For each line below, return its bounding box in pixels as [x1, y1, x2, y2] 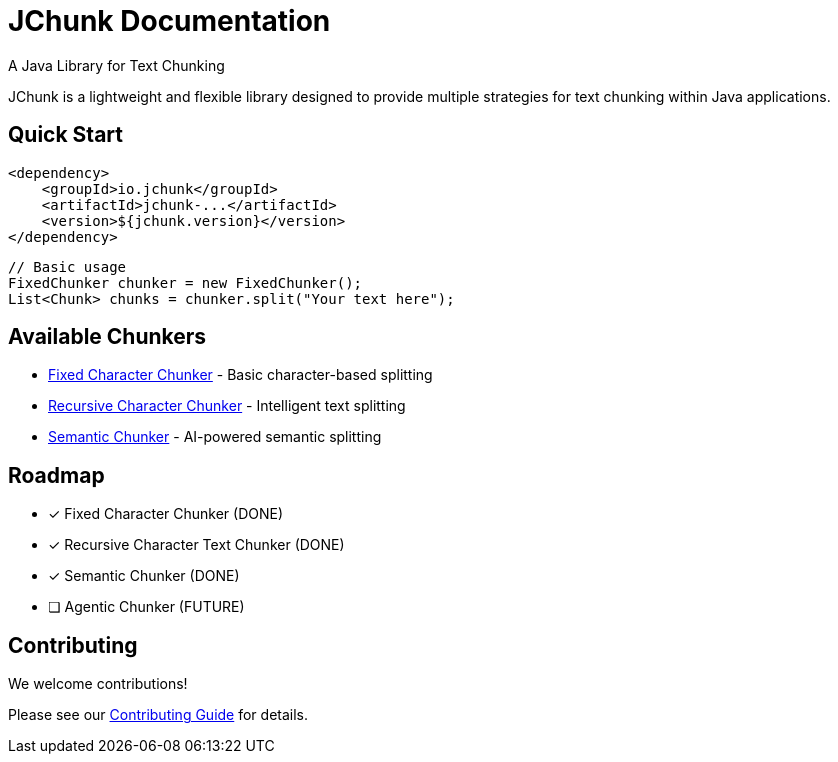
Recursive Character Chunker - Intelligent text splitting [48, 397, 406, 415]
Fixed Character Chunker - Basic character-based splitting [48, 366, 433, 384]
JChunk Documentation [8, 4, 331, 38]
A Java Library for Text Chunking [8, 56, 225, 74]
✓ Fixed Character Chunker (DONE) [48, 505, 284, 523]
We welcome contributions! [8, 675, 188, 693]
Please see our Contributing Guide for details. [8, 706, 309, 724]
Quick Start [8, 122, 123, 148]
